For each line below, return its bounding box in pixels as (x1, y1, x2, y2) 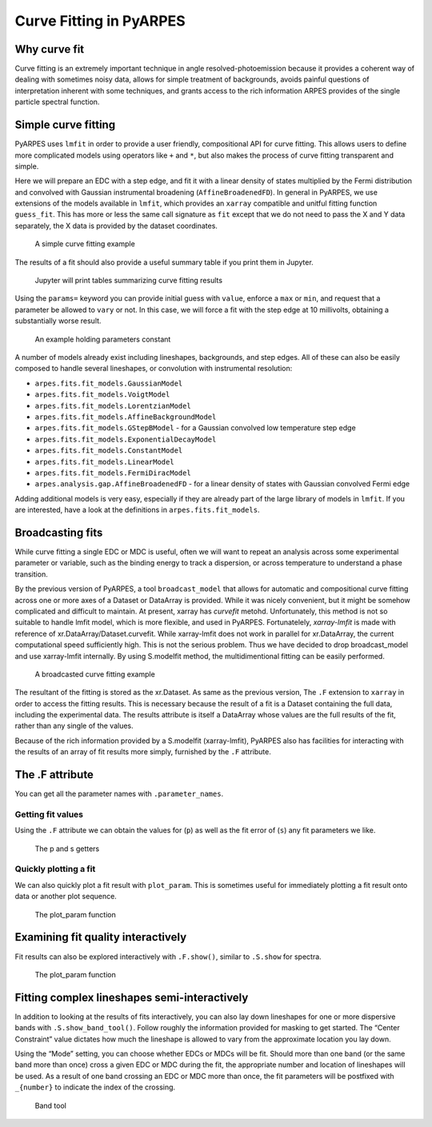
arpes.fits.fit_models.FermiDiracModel (34, 468, 191, 478)
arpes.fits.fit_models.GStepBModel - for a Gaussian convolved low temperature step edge (34, 423, 356, 433)
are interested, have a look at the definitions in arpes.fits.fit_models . (14, 505, 260, 515)
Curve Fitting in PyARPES (14, 12, 186, 30)
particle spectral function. (14, 97, 100, 107)
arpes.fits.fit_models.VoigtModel (34, 390, 170, 399)
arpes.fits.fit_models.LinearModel (34, 457, 175, 466)
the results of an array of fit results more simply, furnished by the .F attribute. (14, 747, 271, 757)
